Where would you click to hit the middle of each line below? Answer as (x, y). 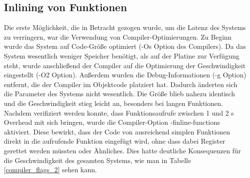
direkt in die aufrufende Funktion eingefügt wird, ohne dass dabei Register (115, 141)
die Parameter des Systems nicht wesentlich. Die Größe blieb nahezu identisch (119, 94)
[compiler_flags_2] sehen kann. (50, 170)
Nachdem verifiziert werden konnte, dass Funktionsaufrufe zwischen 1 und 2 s (119, 112)
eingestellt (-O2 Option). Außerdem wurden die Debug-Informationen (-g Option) (125, 75)
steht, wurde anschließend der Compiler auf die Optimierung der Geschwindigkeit (125, 65)
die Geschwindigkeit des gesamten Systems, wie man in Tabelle (98, 160)
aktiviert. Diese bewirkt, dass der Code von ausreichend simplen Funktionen (117, 131)
